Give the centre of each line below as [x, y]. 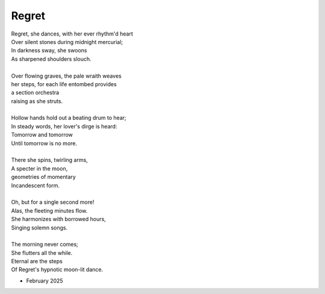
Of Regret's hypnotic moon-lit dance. [57, 270]
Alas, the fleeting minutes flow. [49, 210]
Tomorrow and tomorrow [42, 135]
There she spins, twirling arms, [50, 160]
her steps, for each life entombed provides [64, 84]
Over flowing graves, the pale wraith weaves [66, 76]
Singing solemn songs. [39, 227]
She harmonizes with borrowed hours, [59, 219]
